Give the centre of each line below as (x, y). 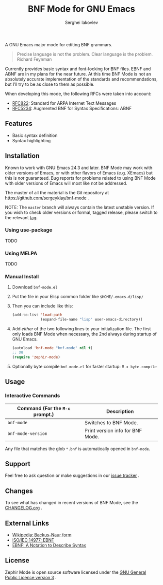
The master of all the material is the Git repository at (57, 192)
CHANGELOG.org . (24, 508)
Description (120, 411)
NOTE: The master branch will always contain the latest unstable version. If (80, 207)
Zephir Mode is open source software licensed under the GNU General (76, 572)
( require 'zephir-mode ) (36, 357)
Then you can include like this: (42, 306)
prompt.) (44, 414)
